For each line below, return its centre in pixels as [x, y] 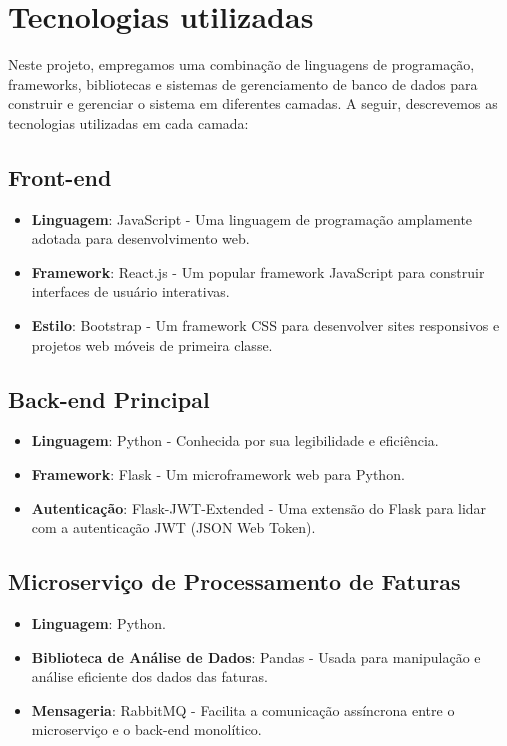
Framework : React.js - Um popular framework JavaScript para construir [258, 271]
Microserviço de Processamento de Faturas [234, 581]
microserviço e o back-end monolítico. [146, 729]
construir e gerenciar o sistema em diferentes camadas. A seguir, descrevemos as [253, 103]
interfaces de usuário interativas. [130, 291]
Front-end [60, 176]
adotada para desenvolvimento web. [140, 238]
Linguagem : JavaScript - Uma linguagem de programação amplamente [252, 218]
